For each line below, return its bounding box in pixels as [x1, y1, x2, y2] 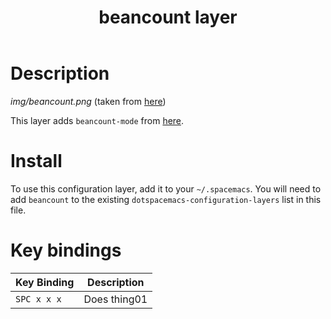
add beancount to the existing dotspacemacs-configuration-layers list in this [10, 193, 322, 205]
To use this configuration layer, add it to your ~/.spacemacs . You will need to [10, 182, 322, 195]
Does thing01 [83, 292, 148, 306]
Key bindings [10, 239, 122, 262]
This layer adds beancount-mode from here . [10, 114, 185, 126]
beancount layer [98, 6, 238, 29]
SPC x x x [15, 293, 62, 305]
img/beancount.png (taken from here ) [10, 95, 167, 107]
